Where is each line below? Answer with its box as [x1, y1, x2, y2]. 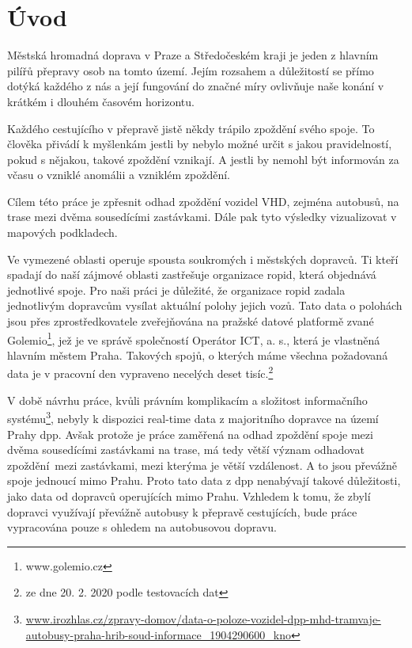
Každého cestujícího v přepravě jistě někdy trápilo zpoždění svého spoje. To [7, 120, 375, 136]
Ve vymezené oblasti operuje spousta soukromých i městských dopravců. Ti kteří [7, 250, 399, 267]
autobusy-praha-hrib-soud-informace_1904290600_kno [25, 626, 291, 642]
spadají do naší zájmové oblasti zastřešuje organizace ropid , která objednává [7, 266, 376, 283]
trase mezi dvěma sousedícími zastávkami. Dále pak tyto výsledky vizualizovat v [7, 208, 397, 225]
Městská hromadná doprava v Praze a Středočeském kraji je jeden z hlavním [7, 47, 379, 63]
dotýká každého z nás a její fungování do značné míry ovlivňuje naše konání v [7, 78, 384, 94]
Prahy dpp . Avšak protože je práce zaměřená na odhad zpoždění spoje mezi [7, 425, 373, 442]
